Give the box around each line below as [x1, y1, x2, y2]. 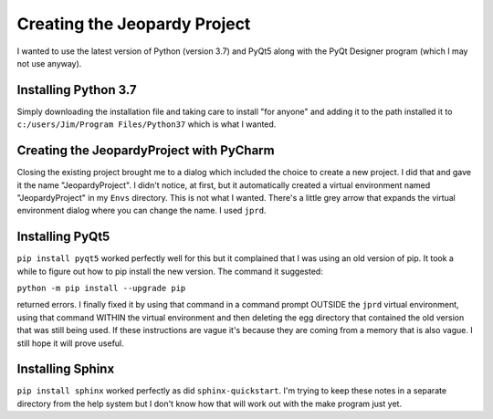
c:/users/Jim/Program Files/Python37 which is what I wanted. [16, 119, 277, 130]
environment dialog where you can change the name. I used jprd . [16, 205, 267, 216]
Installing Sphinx [16, 361, 115, 377]
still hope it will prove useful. [16, 338, 125, 349]
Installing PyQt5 [16, 229, 110, 245]
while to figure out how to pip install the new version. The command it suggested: [16, 266, 323, 277]
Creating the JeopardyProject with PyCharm [16, 142, 275, 159]
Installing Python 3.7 [16, 82, 137, 98]
